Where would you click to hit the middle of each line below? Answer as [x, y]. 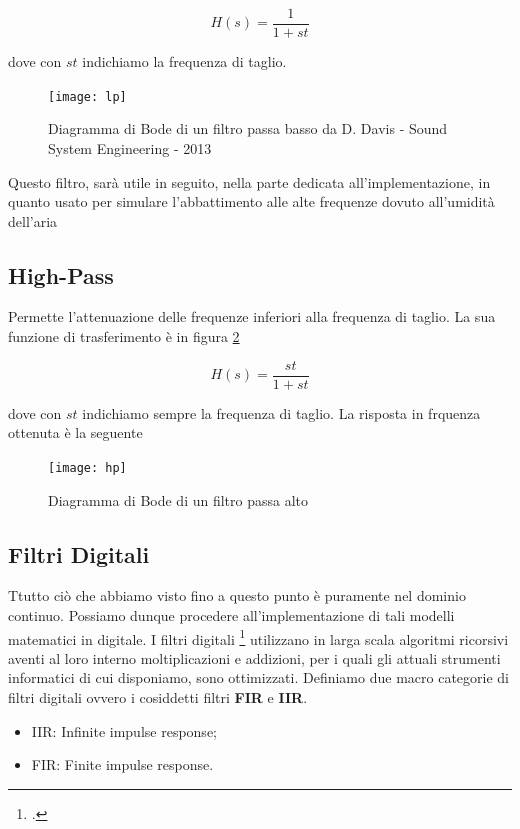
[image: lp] [87, 96]
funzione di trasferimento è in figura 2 [124, 336]
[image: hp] [87, 467]
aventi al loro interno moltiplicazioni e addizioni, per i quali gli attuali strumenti [254, 657]
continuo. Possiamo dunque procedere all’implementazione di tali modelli [231, 614]
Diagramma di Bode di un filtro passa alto [178, 499]
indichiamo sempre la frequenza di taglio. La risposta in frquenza [281, 412]
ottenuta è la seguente [75, 432]
